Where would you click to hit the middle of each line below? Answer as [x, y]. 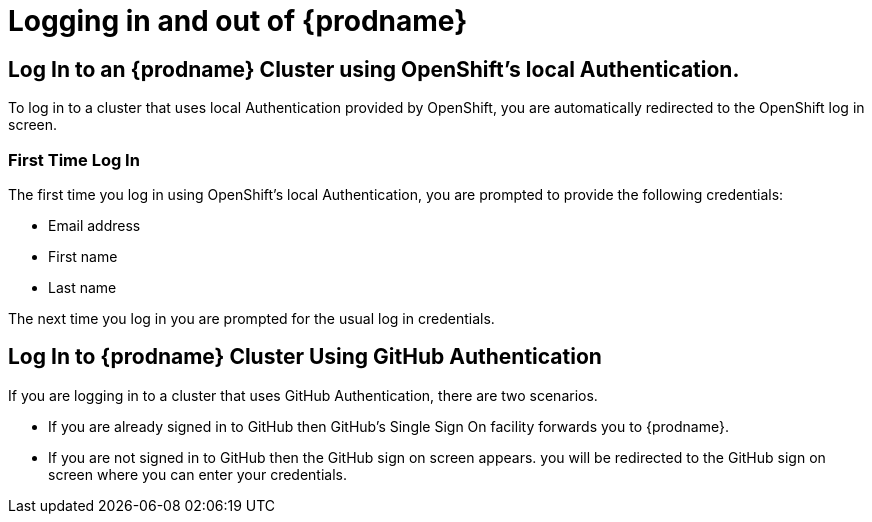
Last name [82, 287]
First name [83, 256]
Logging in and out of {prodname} [238, 21]
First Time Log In [74, 159]
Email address [94, 225]
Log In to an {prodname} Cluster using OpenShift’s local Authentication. [374, 69]
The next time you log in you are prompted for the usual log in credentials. [251, 318]
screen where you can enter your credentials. [197, 474]
